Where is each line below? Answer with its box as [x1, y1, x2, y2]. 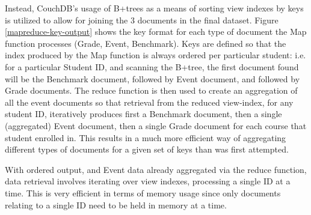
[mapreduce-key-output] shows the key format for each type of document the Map [5, 25, 307, 38]
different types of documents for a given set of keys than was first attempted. [5, 143, 289, 156]
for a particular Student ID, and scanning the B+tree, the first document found [5, 60, 299, 73]
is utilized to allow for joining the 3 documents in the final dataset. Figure [5, 13, 279, 26]
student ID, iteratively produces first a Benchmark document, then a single [5, 107, 282, 120]
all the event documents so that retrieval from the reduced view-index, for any [5, 95, 294, 108]
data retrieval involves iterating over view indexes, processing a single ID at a [5, 175, 291, 187]
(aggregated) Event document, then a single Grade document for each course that [5, 119, 307, 132]
